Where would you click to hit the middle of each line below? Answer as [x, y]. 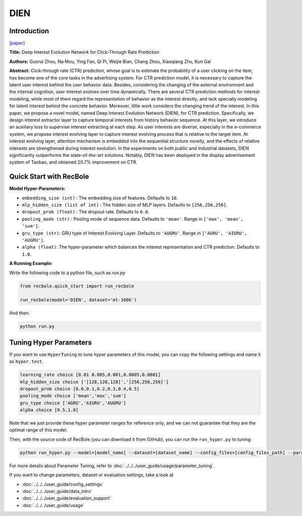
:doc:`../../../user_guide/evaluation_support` [67, 498]
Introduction [29, 31]
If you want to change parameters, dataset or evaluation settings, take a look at [91, 475]
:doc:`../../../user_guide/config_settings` [63, 484]
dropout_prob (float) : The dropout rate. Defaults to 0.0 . [86, 212]
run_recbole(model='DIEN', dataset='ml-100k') [78, 300]
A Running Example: [31, 264]
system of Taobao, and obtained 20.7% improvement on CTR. [73, 162]
